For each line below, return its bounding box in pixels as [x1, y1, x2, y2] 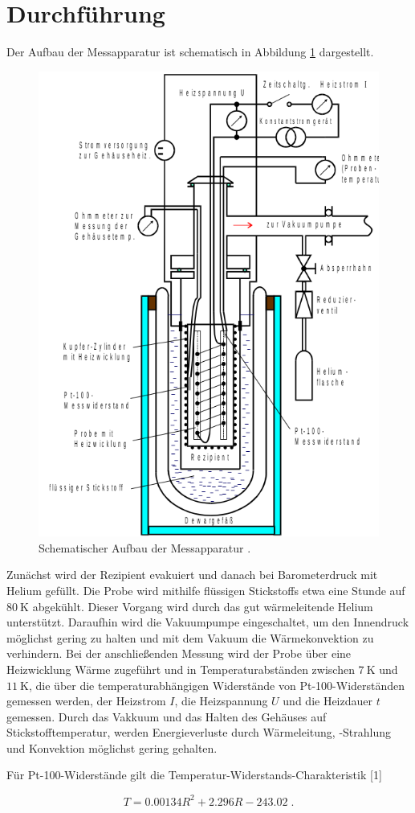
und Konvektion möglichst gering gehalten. [6, 739, 218, 756]
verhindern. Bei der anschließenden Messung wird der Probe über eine [6, 645, 352, 662]
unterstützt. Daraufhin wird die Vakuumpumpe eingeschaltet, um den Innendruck [6, 614, 409, 630]
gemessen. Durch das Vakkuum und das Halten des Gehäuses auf [6, 708, 327, 725]
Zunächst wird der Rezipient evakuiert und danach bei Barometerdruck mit [6, 566, 378, 583]
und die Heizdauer [283, 692, 372, 709]
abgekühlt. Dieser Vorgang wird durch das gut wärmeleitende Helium [32, 597, 373, 614]
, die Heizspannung [174, 692, 268, 709]
